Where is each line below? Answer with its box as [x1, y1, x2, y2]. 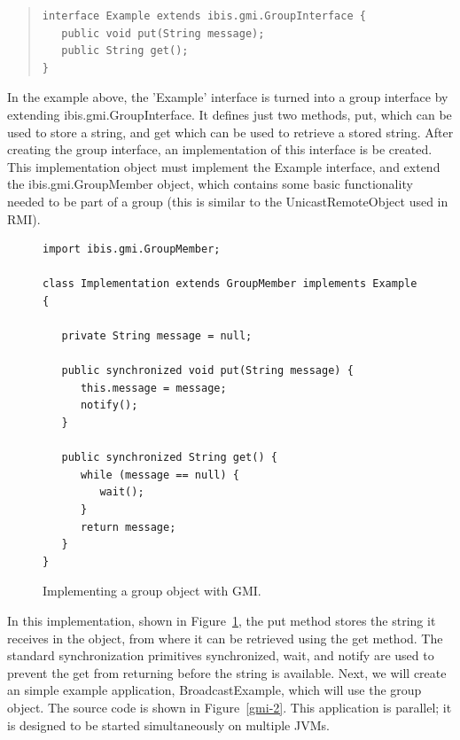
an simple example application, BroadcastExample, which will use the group [7, 681, 422, 699]
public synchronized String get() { [61, 451, 277, 464]
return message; [80, 520, 176, 534]
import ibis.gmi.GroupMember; [43, 243, 221, 256]
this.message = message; [80, 381, 227, 394]
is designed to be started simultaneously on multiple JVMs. [7, 715, 330, 734]
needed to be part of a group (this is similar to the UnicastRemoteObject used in [7, 191, 448, 210]
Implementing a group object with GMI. [43, 581, 261, 600]
